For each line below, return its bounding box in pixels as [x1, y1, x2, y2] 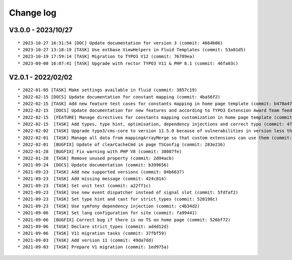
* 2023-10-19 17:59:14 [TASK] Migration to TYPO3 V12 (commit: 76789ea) [18, 54, 195, 60]
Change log [9, 7, 57, 18]
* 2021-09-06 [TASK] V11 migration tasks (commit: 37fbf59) [18, 231, 166, 236]
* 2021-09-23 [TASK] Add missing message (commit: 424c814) [18, 176, 166, 181]
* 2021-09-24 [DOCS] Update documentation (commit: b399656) [18, 162, 169, 168]
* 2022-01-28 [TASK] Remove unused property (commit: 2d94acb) [18, 156, 175, 161]
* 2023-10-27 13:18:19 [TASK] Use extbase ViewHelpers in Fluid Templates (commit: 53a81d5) [18, 47, 246, 52]
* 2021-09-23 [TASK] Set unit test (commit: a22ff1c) [18, 183, 151, 188]
